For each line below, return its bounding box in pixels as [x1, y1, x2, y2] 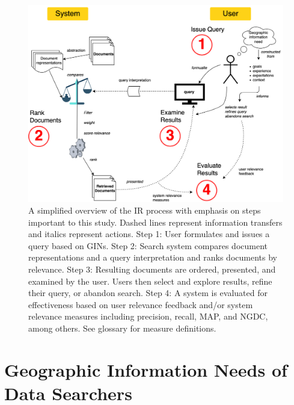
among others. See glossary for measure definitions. [28, 322, 216, 335]
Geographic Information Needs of [4, 357, 287, 382]
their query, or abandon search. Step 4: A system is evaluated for [28, 286, 268, 299]
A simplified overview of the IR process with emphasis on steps [28, 204, 261, 217]
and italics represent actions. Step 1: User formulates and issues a [28, 227, 270, 240]
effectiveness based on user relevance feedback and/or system [28, 298, 253, 311]
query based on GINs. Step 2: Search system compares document [28, 239, 268, 252]
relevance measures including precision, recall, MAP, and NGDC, [28, 310, 268, 323]
